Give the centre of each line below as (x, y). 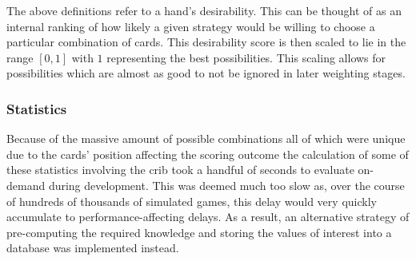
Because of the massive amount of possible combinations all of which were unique (206, 138)
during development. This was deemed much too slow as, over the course (226, 185)
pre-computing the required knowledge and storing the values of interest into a (199, 232)
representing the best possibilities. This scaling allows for (246, 57)
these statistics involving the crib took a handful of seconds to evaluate (180, 170)
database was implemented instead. (93, 248)
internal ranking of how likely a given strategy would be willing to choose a (191, 26)
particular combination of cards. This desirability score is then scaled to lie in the (206, 42)
